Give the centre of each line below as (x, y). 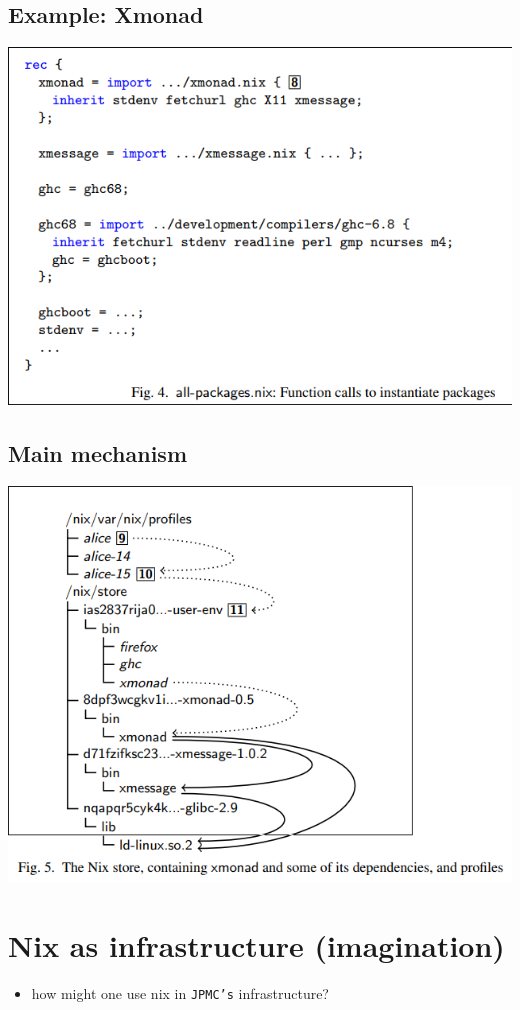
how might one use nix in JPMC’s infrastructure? (180, 993)
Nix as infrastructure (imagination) (256, 945)
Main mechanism (98, 453)
